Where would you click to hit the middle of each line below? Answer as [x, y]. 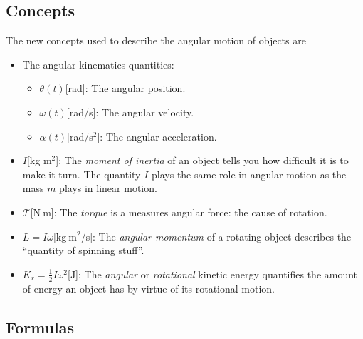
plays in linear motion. [108, 188]
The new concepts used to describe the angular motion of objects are [156, 40]
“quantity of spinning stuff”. [83, 250]
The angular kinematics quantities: [98, 64]
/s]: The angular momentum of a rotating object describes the [216, 236]
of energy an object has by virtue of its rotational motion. [148, 288]
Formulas [40, 327]
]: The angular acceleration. [157, 136]
